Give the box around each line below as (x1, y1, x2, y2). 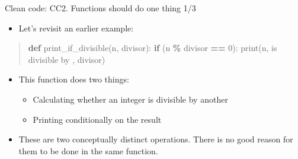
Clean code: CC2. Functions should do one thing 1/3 (5, 2, 196, 14)
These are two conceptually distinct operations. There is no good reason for (18, 133, 293, 145)
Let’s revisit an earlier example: (18, 21, 134, 34)
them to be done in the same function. (18, 144, 158, 157)
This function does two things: (18, 73, 129, 85)
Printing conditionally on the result (33, 113, 162, 125)
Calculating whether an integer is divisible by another (33, 93, 228, 105)
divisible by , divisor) (28, 53, 105, 65)
